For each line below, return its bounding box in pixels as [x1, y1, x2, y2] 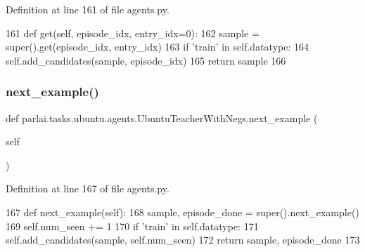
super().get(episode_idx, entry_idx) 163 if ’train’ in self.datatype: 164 [6, 39, 309, 54]
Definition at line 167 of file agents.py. [6, 181, 169, 196]
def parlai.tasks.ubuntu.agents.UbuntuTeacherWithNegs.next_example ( [6, 110, 318, 125]
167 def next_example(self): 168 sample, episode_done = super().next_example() [6, 204, 359, 219]
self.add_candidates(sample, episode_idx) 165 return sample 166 [6, 53, 286, 67]
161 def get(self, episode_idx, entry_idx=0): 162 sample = [6, 25, 260, 40]
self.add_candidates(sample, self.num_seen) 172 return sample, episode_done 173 [6, 232, 360, 247]
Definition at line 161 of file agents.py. [6, 2, 169, 16]
